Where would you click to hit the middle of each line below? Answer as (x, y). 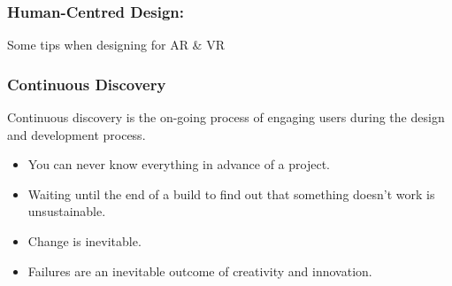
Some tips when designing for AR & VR (116, 45)
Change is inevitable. (84, 241)
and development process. (77, 134)
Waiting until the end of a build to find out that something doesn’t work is (231, 193)
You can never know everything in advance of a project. (179, 164)
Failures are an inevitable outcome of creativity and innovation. (200, 271)
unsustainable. (67, 211)
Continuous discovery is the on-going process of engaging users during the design (226, 117)
